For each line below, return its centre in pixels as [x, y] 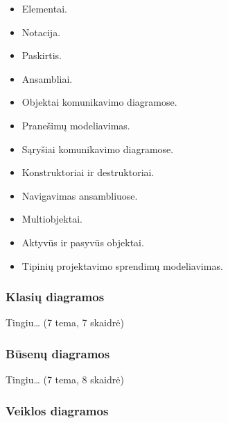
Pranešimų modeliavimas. [76, 125]
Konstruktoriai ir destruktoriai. [88, 172]
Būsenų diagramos [58, 353]
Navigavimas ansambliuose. [80, 195]
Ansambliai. [47, 78]
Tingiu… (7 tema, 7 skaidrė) [65, 322]
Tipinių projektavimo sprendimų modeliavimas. [122, 265]
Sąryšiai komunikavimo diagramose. [98, 149]
